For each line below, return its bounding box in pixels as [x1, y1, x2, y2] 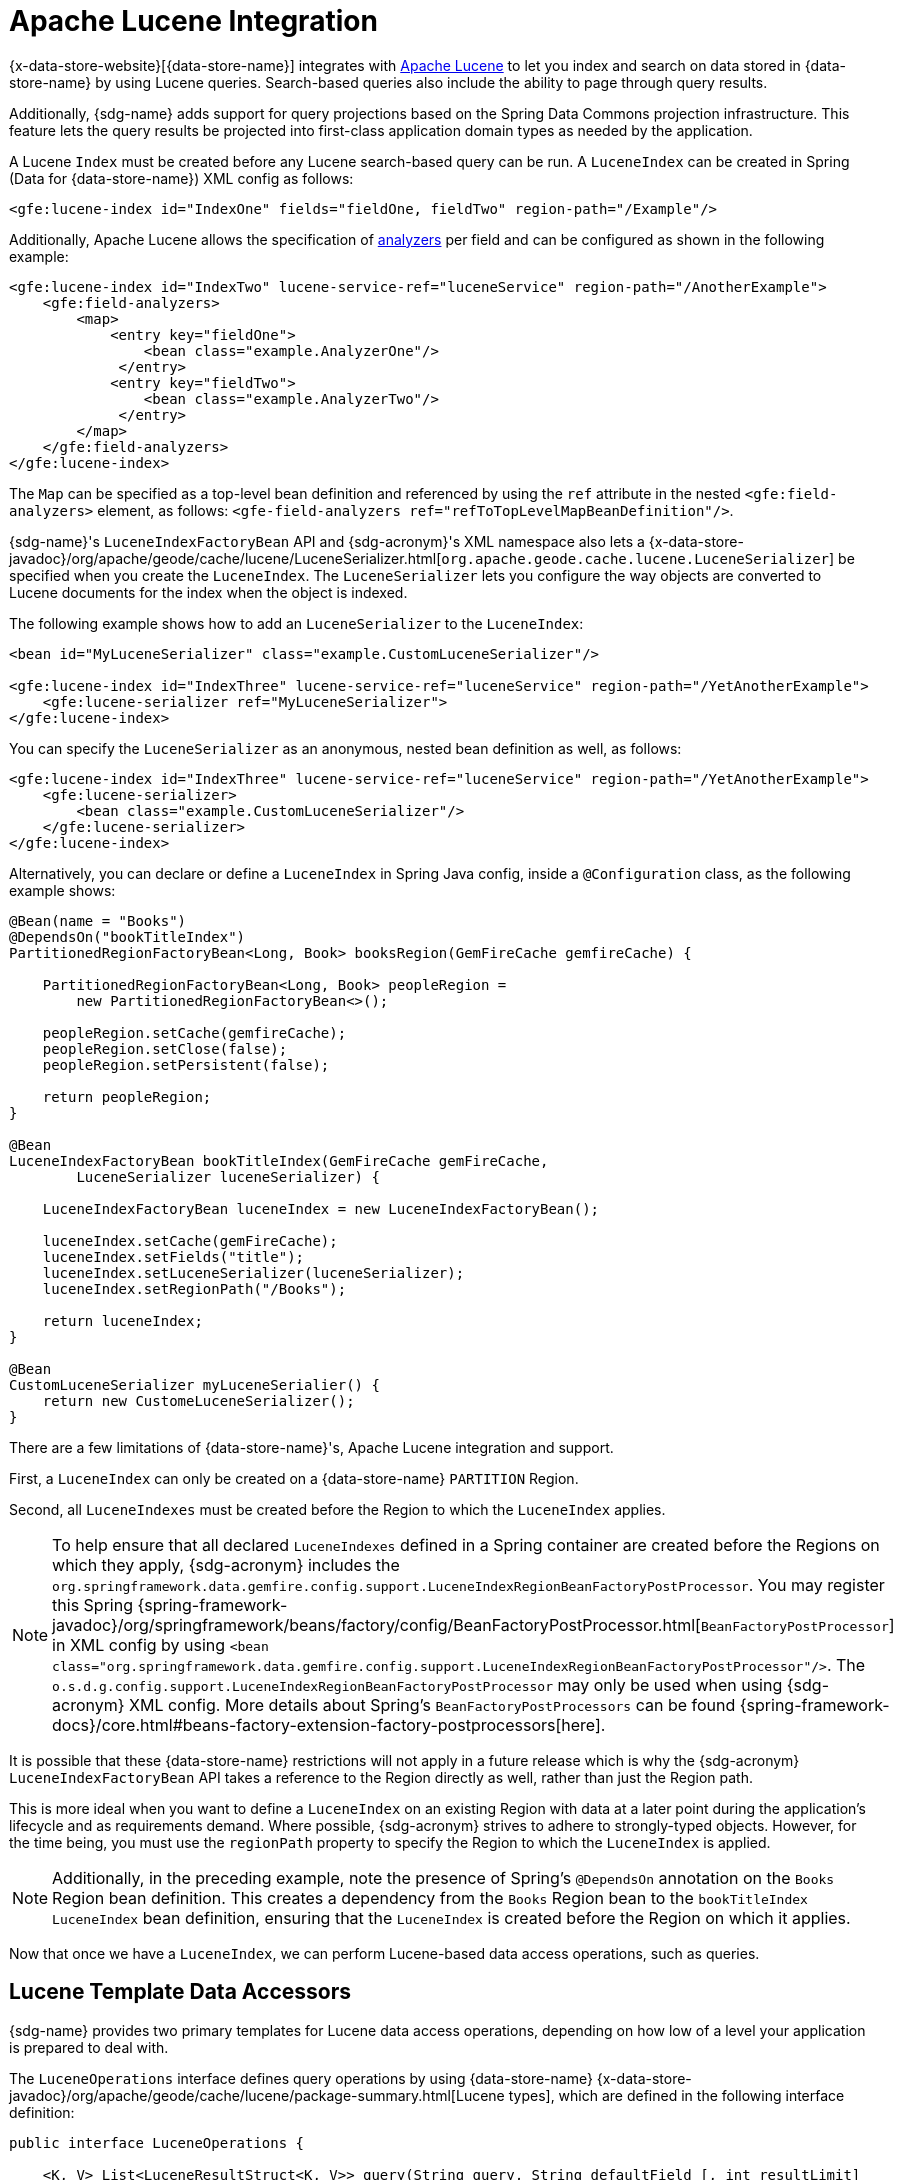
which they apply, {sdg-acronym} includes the [52, 1554, 400, 1575]
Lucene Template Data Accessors [9, 1979, 351, 2005]
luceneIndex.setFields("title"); [42, 1248, 305, 1265]
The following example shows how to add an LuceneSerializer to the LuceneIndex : [9, 614, 584, 632]
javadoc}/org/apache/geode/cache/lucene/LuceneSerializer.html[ [9, 549, 442, 567]
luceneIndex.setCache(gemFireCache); [42, 1232, 338, 1249]
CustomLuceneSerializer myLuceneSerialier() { [9, 1376, 380, 1393]
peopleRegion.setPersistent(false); [42, 1056, 330, 1073]
